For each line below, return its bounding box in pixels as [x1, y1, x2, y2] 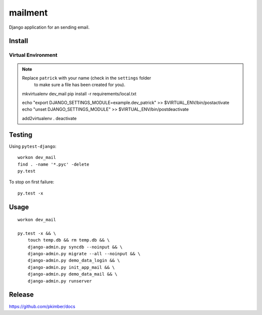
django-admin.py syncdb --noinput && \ [27, 244, 123, 250]
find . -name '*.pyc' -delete [17, 161, 90, 167]
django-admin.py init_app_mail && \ [27, 264, 115, 270]
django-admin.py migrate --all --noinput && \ [27, 251, 141, 257]
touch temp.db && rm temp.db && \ [27, 237, 110, 243]
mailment [9, 7, 48, 18]
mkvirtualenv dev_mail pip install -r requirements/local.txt [22, 90, 137, 97]
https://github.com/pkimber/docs [9, 303, 75, 309]
